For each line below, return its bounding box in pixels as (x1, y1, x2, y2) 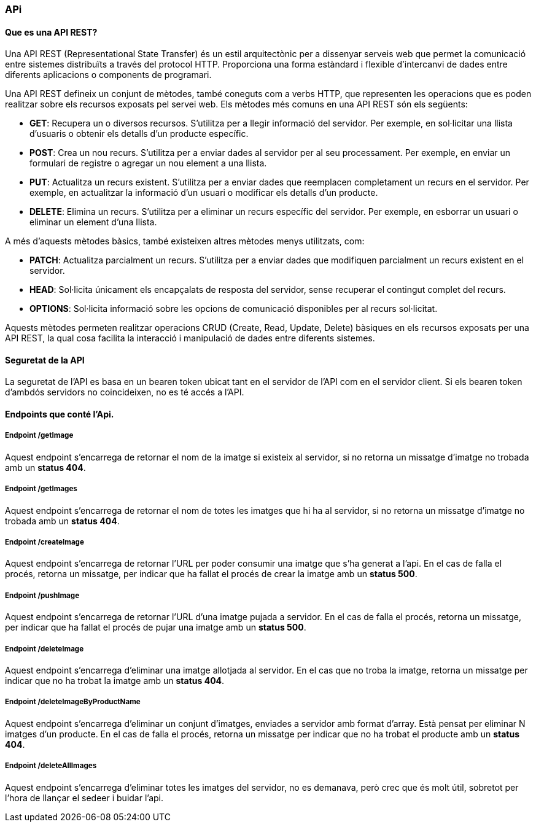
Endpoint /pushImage (5, 591, 80, 600)
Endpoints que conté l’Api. (5, 409, 114, 420)
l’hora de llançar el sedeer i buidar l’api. (5, 792, 164, 803)
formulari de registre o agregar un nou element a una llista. (29, 158, 267, 169)
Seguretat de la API (5, 354, 85, 365)
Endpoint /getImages (5, 484, 77, 494)
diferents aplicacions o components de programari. (5, 69, 212, 80)
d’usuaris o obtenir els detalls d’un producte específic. (29, 128, 249, 139)
